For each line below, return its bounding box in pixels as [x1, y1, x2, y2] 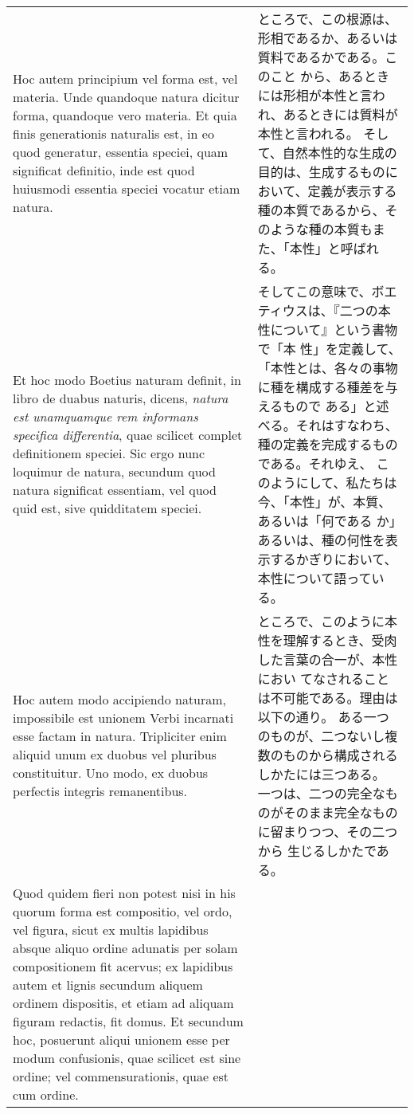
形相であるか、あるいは [257, 29, 398, 47]
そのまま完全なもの [283, 803, 398, 822]
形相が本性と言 [283, 86, 373, 104]
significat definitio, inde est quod [13, 161, 195, 179]
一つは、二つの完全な [257, 784, 385, 802]
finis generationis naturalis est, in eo [13, 124, 214, 143]
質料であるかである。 [257, 48, 385, 66]
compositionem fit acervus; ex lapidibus [13, 957, 233, 975]
